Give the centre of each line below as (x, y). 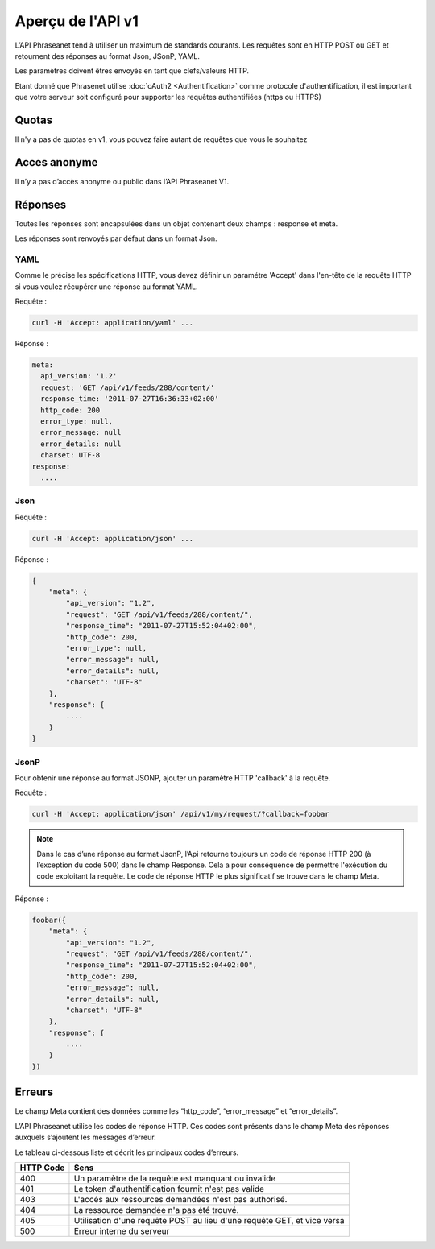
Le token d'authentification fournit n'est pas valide (169, 1189)
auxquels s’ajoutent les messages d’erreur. (85, 1137)
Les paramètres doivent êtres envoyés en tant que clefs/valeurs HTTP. (132, 71)
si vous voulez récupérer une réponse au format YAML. (106, 287)
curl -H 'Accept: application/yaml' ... (112, 323)
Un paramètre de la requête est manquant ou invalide (175, 1178)
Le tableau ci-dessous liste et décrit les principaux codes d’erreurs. (127, 1152)
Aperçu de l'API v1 (77, 21)
